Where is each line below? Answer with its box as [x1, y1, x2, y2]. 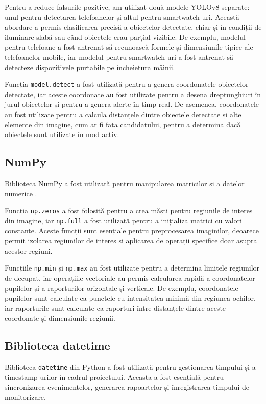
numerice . [5, 188, 37, 198]
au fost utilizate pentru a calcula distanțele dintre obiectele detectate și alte [5, 109, 241, 119]
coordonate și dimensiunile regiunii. [5, 312, 115, 323]
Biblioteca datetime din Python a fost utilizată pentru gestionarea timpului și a [5, 362, 256, 372]
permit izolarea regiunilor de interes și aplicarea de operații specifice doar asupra [5, 235, 257, 246]
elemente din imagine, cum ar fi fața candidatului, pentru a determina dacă [5, 119, 241, 129]
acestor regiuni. [5, 245, 53, 256]
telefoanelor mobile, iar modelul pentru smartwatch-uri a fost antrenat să [5, 51, 234, 62]
